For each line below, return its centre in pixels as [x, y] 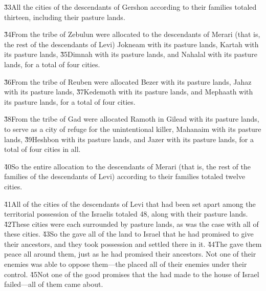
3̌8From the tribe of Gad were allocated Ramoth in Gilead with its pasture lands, [132, 119]
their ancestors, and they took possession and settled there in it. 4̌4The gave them [133, 244]
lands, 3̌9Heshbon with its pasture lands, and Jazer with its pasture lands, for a [129, 139]
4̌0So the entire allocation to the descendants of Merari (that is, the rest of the [127, 166]
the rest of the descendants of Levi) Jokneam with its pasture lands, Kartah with [131, 44]
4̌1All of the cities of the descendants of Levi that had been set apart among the [130, 203]
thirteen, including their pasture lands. [65, 17]
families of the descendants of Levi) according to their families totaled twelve [125, 176]
